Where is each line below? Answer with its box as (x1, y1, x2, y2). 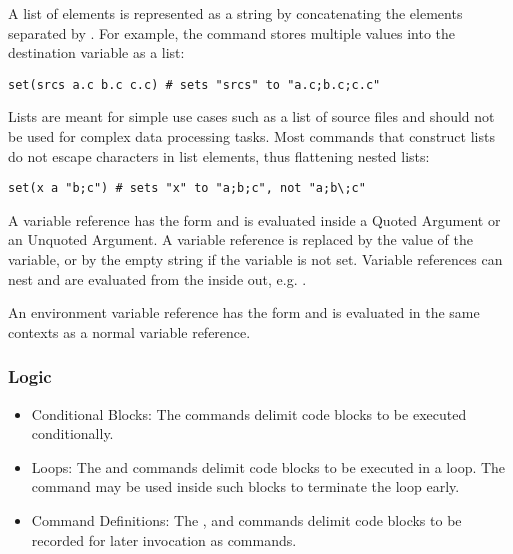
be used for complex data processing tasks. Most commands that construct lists (8, 126, 495, 147)
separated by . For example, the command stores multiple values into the (8, 22, 456, 43)
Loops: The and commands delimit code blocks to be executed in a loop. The (31, 456, 506, 477)
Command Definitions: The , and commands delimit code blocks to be (31, 510, 462, 531)
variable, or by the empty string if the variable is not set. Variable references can (8, 249, 503, 270)
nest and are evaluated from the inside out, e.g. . (8, 268, 307, 289)
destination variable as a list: (8, 42, 185, 63)
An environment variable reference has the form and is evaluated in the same (8, 302, 480, 323)
